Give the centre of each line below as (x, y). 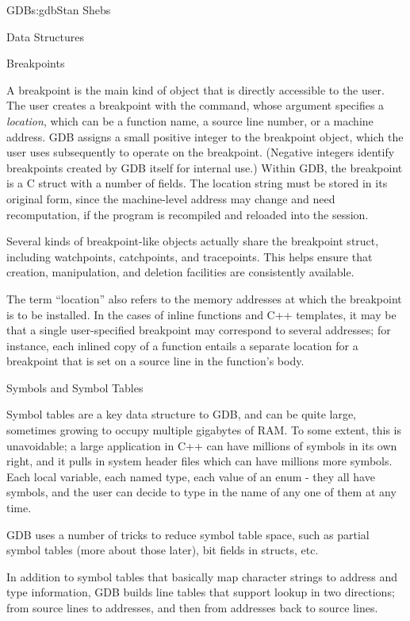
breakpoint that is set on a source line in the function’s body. (155, 361)
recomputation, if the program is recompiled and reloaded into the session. (188, 214)
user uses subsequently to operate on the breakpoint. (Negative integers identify (201, 152)
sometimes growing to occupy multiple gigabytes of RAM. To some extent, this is (204, 430)
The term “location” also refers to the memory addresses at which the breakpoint (204, 298)
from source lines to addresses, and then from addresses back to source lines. (192, 607)
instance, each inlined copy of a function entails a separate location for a (182, 345)
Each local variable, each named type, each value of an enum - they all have (191, 476)
